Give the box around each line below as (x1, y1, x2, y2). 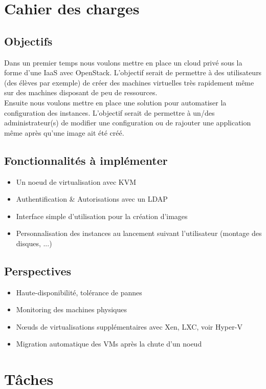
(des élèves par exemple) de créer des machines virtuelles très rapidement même (4, 77, 254, 88)
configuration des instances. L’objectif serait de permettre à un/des (4, 107, 215, 118)
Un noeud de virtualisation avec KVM (16, 176, 137, 187)
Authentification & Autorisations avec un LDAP (16, 193, 168, 204)
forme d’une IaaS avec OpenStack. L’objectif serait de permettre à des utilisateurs (4, 67, 262, 78)
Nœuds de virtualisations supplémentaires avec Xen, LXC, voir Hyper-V (16, 321, 242, 332)
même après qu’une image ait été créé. (4, 127, 124, 138)
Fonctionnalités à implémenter (4, 152, 168, 168)
